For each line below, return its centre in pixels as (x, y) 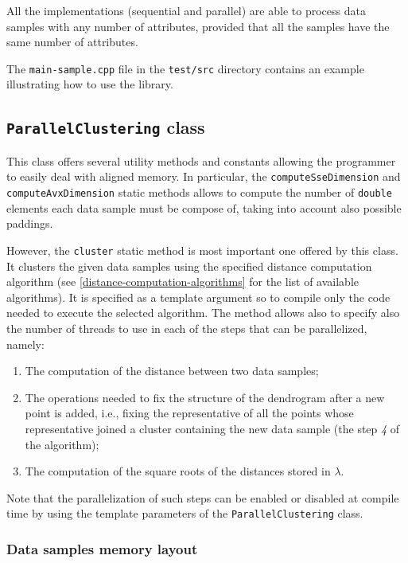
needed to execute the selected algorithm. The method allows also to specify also (203, 313)
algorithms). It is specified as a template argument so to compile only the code (198, 297)
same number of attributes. (72, 42)
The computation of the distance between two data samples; (172, 371)
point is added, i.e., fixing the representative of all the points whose (189, 413)
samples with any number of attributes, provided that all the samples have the (198, 26)
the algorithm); (62, 444)
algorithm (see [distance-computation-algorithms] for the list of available (183, 281)
